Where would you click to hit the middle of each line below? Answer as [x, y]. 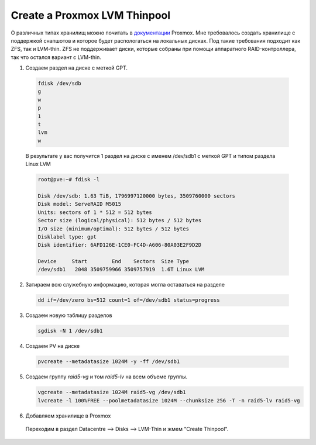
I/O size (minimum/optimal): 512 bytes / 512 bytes [114, 229]
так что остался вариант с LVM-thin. [56, 57]
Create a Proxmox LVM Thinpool [91, 15]
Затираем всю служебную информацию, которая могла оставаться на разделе [125, 285]
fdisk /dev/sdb [59, 84]
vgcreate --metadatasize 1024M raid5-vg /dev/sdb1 [112, 392]
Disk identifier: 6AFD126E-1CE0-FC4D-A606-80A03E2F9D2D [120, 245]
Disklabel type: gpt [67, 237]
